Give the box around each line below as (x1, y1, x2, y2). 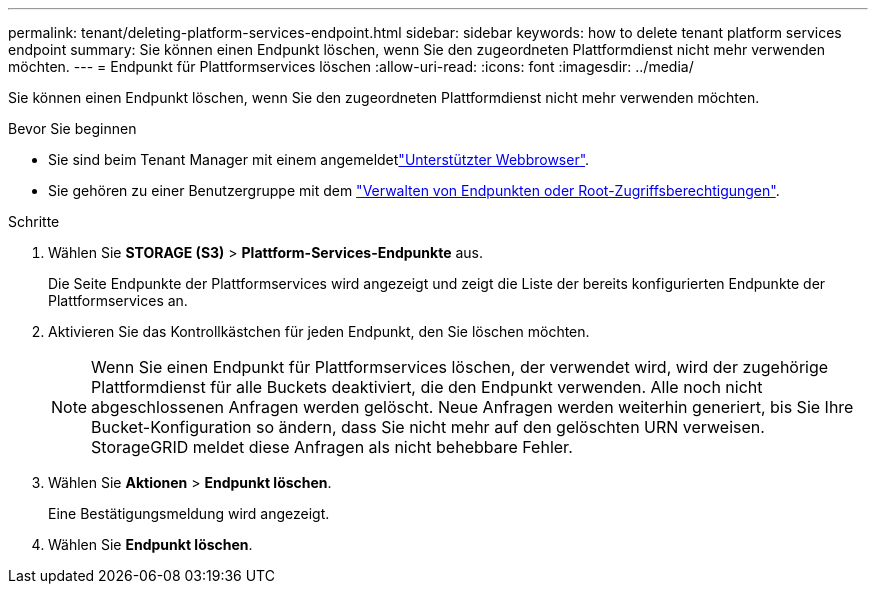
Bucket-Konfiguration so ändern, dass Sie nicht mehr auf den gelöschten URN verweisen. (91, 417, 765, 437)
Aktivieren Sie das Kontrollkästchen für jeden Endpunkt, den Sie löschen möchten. (48, 323, 590, 340)
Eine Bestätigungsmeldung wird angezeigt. (48, 505, 330, 522)
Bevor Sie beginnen (8, 120, 137, 137)
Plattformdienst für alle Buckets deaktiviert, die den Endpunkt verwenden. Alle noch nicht (91, 377, 763, 397)
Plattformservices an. (48, 292, 188, 309)
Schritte (8, 213, 60, 230)
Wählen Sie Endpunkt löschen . (48, 536, 253, 553)
